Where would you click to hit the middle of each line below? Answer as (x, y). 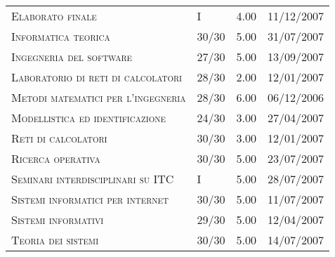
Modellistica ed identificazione (88, 118)
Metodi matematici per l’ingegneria (99, 97)
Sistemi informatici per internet (90, 199)
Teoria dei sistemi (55, 240)
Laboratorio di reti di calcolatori (97, 77)
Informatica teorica (61, 36)
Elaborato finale (54, 16)
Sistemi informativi (58, 219)
